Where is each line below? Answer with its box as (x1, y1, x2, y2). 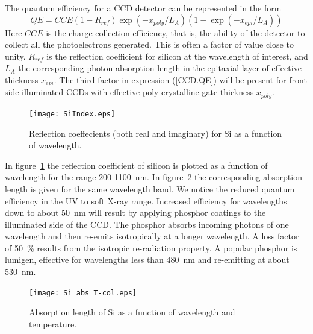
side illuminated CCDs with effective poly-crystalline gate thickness (5, 86, 254, 98)
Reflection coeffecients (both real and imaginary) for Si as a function (29, 127, 282, 139)
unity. (5, 49, 26, 62)
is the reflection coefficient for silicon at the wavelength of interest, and (46, 49, 308, 62)
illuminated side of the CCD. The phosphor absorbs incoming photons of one (5, 218, 289, 230)
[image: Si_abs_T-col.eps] (29, 288, 137, 297)
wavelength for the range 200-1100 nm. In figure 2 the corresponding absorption (5, 171, 302, 183)
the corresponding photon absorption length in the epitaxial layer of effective (18, 61, 302, 74)
